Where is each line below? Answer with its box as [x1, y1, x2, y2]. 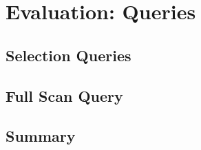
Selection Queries [6, 44, 131, 65]
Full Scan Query [6, 85, 123, 106]
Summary [6, 125, 76, 147]
